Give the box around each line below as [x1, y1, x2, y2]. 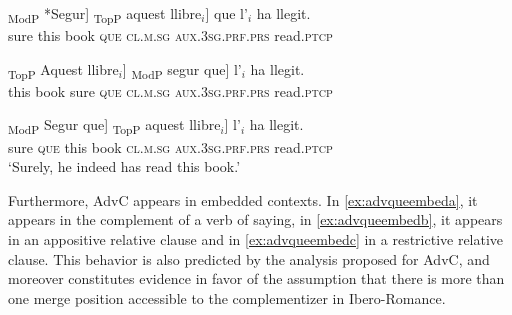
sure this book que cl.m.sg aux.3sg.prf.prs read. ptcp [8, 25, 333, 46]
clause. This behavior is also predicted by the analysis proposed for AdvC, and [8, 248, 490, 269]
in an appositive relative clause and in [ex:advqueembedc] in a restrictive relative [8, 228, 504, 249]
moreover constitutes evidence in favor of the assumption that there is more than [8, 268, 505, 289]
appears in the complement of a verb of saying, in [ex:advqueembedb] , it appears [8, 209, 503, 230]
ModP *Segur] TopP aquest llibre [8, 3, 202, 26]
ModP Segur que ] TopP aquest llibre [8, 114, 221, 138]
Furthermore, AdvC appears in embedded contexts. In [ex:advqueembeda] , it [8, 189, 478, 210]
